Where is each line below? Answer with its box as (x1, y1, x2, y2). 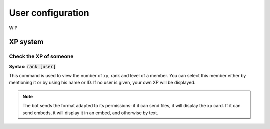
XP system (9, 38, 44, 46)
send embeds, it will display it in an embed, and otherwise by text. (22, 110, 158, 116)
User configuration (9, 7, 89, 18)
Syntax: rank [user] (9, 63, 56, 69)
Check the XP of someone (9, 53, 74, 60)
